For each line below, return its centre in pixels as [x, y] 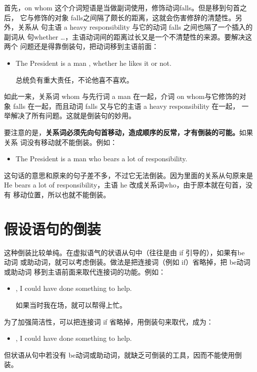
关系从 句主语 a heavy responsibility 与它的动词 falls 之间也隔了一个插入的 [135, 27]
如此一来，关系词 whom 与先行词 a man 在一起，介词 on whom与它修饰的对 [125, 96]
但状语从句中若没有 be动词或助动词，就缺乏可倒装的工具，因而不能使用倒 [123, 354]
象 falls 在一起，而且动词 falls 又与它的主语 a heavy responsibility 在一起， [122, 106]
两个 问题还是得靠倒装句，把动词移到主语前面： [81, 46]
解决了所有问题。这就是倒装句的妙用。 [73, 116]
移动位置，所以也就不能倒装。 [62, 194]
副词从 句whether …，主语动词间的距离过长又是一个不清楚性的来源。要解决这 [128, 36]
